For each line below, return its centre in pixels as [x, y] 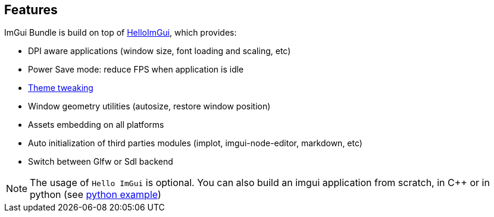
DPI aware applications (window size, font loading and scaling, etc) [160, 51]
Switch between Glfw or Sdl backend [101, 162]
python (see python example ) [96, 195]
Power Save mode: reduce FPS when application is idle [136, 70]
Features [31, 10]
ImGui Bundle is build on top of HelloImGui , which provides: [121, 33]
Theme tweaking [61, 88]
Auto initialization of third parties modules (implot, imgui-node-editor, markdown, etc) [195, 143]
